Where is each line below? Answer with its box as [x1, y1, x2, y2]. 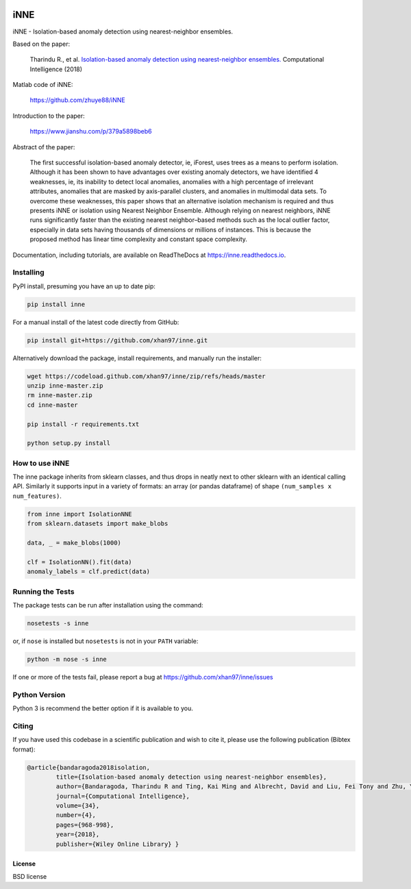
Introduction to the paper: [12, 112, 85, 120]
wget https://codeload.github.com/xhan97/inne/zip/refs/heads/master [27, 372, 266, 380]
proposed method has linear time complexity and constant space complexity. [29, 235, 248, 243]
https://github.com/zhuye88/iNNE [29, 96, 126, 104]
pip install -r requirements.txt [27, 420, 140, 428]
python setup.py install [27, 439, 111, 447]
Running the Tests [12, 586, 75, 596]
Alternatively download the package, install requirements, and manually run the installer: [12, 353, 262, 362]
